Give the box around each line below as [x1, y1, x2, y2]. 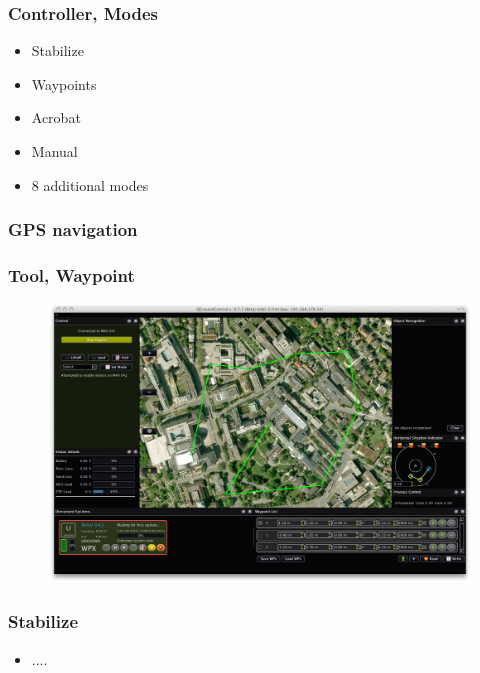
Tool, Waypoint [8, 262, 135, 287]
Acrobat [31, 107, 81, 128]
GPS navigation [8, 217, 138, 242]
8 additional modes [31, 174, 149, 195]
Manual [31, 141, 78, 161]
